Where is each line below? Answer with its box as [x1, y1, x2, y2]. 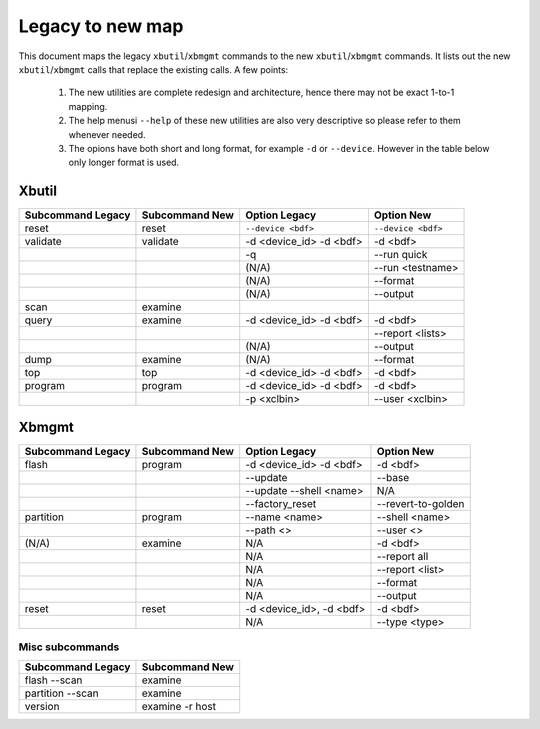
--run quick [373, 248, 428, 262]
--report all [376, 549, 429, 563]
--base [376, 470, 410, 484]
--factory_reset [245, 496, 317, 510]
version [24, 700, 60, 714]
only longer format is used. [68, 156, 180, 169]
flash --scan [24, 673, 83, 687]
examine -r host [141, 700, 217, 714]
